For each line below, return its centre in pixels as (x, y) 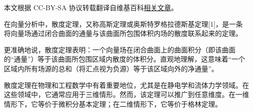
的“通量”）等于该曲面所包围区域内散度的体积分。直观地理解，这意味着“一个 (125, 59)
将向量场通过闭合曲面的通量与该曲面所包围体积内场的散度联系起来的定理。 (123, 33)
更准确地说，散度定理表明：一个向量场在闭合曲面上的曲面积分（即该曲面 (120, 49)
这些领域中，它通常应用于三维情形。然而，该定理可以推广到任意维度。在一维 (126, 94)
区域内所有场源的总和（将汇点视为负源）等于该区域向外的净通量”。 (111, 68)
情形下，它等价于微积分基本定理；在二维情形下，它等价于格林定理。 (113, 104)
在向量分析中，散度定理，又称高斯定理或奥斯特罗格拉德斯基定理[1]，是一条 (123, 24)
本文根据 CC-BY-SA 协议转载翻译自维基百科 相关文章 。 (91, 7)
